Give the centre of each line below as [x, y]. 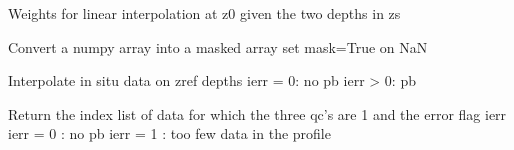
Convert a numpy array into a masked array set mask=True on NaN [218, 46]
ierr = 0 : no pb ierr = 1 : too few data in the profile [169, 133]
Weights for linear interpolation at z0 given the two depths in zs [204, 13]
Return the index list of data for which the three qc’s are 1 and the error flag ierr [257, 113]
